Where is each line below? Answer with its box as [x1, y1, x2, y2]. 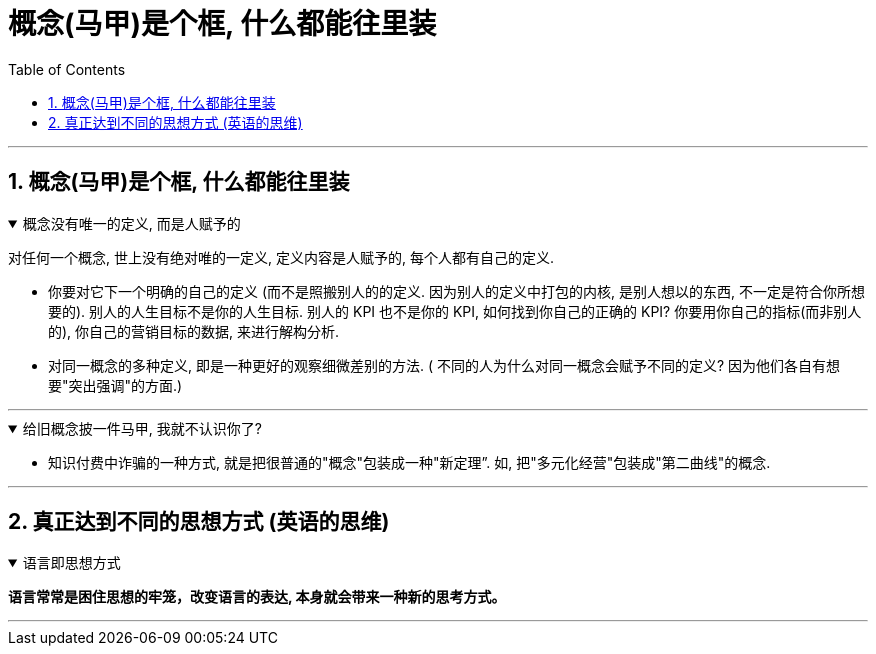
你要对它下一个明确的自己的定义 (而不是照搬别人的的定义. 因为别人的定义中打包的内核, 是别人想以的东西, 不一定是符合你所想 [48, 282, 865, 300]
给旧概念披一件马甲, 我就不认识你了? [22, 419, 262, 437]
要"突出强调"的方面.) [48, 376, 183, 394]
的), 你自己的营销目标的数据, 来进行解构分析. [48, 322, 340, 340]
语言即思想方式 [22, 554, 121, 572]
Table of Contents [8, 60, 126, 78]
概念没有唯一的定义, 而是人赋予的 [22, 214, 241, 232]
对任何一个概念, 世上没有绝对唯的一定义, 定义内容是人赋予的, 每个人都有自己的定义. [8, 248, 554, 266]
